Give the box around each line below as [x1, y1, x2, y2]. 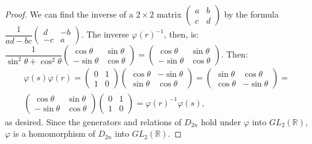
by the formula [224, 8, 279, 20]
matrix [156, 8, 182, 20]
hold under [201, 115, 241, 128]
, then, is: [164, 28, 199, 41]
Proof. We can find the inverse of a [5, 8, 133, 20]
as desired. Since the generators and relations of [5, 115, 182, 128]
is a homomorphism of [13, 127, 95, 140]
